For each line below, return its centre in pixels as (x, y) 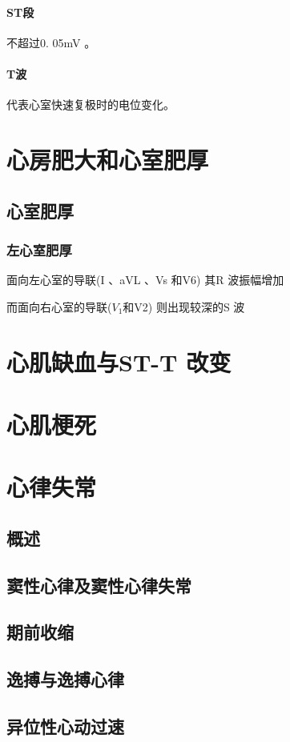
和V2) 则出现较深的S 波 (184, 306)
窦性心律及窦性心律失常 (99, 585)
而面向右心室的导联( (59, 306)
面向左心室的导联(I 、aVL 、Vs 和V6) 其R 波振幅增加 (145, 280)
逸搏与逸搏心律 (65, 679)
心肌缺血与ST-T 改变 (119, 361)
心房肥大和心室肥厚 (108, 159)
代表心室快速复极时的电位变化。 (91, 104)
